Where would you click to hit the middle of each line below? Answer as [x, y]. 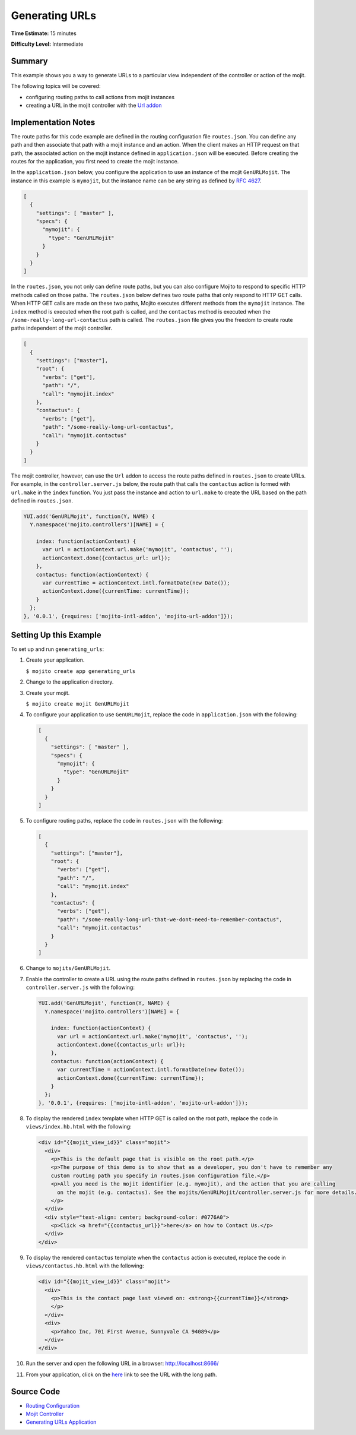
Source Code [36, 1391]
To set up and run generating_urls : [58, 649]
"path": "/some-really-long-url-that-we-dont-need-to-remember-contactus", [170, 919]
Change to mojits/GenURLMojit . [68, 968]
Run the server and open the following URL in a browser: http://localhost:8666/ [122, 1364]
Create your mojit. [48, 693]
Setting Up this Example [56, 635]
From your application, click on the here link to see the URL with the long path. [121, 1374]
